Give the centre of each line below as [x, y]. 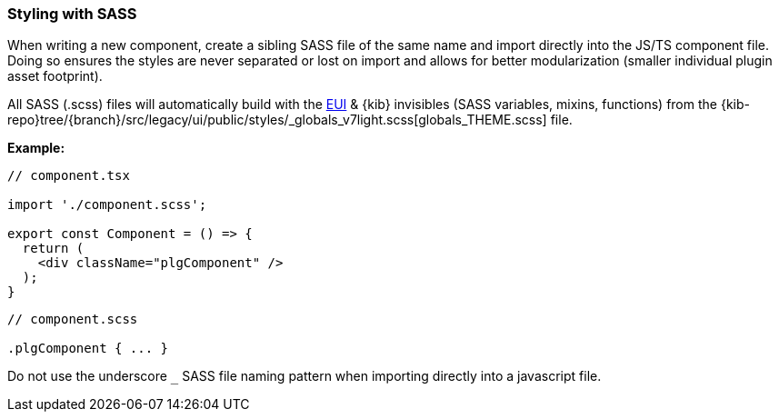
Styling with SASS [72, 14]
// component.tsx [69, 176]
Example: [36, 148]
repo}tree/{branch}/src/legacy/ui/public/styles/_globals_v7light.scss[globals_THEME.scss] [277, 120]
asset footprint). [55, 76]
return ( [53, 249]
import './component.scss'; [107, 205]
